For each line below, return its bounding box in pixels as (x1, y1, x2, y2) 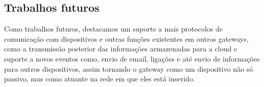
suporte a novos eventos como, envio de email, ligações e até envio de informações (4, 53, 260, 64)
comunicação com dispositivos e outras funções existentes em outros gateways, (4, 33, 249, 44)
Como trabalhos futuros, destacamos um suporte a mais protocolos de (4, 23, 223, 34)
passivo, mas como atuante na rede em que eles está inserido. (4, 73, 195, 84)
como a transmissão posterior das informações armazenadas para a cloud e (4, 43, 237, 54)
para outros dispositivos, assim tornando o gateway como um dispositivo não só (4, 63, 253, 74)
